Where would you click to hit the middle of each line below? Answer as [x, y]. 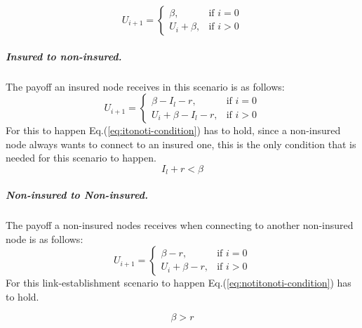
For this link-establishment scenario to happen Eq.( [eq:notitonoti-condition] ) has [179, 283]
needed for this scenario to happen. [81, 158]
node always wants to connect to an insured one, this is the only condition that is [181, 144]
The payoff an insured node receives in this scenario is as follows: [145, 86]
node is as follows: [45, 238]
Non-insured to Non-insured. [77, 194]
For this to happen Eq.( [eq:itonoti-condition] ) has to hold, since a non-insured [173, 130]
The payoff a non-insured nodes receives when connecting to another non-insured [180, 224]
